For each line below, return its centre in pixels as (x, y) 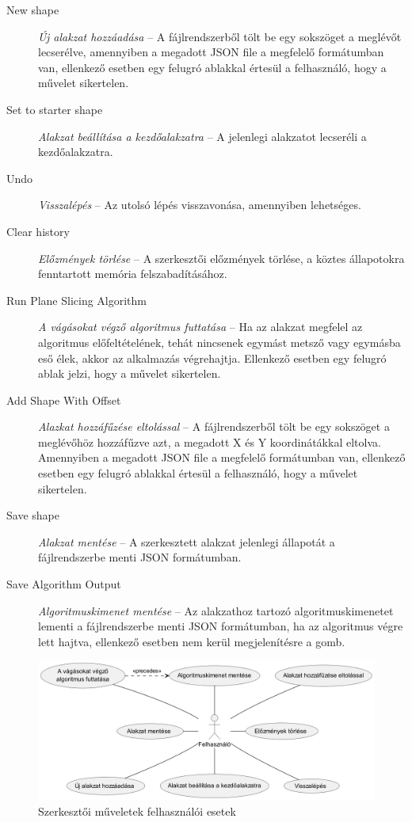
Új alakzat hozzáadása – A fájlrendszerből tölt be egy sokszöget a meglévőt (220, 36)
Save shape (33, 515)
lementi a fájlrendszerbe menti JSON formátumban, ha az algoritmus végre (221, 626)
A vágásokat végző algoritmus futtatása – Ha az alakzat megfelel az (200, 327)
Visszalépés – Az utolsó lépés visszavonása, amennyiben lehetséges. (200, 205)
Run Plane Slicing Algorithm (77, 300)
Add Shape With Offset (64, 400)
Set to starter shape (55, 109)
